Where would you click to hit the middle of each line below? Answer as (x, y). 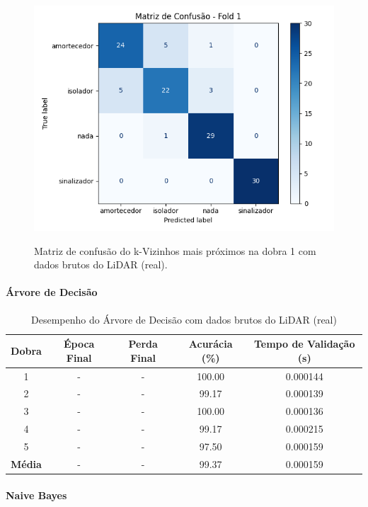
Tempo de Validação (304, 344)
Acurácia (211, 344)
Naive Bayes (36, 495)
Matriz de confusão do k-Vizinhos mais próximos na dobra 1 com (175, 250)
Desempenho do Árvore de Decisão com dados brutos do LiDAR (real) (184, 319)
